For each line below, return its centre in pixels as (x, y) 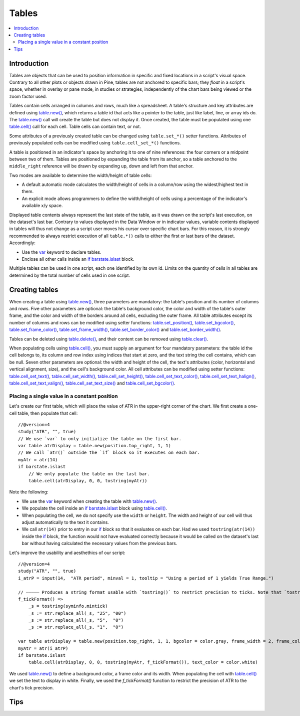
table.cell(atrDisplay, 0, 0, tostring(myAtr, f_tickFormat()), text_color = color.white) (143, 662)
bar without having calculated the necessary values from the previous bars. (99, 544)
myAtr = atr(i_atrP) (43, 648)
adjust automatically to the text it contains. (65, 522)
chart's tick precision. (31, 687)
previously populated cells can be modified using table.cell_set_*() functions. (95, 143)
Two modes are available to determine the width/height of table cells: (80, 175)
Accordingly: (22, 243)
